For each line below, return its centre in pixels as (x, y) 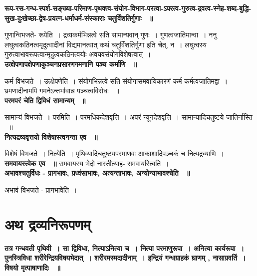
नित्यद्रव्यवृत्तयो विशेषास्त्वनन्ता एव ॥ (51, 137)
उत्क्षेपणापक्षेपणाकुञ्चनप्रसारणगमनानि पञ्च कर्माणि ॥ (71, 64)
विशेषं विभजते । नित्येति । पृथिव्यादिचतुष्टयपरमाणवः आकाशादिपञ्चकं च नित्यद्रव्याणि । (115, 153)
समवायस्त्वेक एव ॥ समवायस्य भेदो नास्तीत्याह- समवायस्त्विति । (87, 163)
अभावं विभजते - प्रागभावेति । (41, 189)
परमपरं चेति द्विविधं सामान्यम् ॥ (45, 100)
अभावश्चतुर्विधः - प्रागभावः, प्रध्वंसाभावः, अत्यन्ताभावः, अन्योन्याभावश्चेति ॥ (97, 173)
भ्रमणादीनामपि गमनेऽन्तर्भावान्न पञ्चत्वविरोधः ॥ (62, 91)
